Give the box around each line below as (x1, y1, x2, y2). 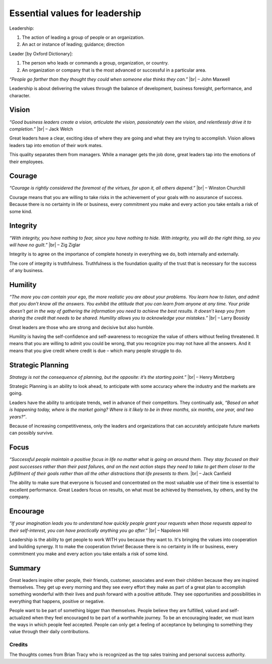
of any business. (9, 268, 44, 274)
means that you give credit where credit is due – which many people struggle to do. (9, 348, 182, 354)
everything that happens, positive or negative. (9, 598, 105, 604)
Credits (9, 641, 28, 648)
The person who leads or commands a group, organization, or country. (22, 60, 169, 66)
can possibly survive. (9, 430, 54, 436)
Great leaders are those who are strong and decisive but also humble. (9, 324, 154, 330)
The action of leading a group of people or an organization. (22, 34, 145, 40)
